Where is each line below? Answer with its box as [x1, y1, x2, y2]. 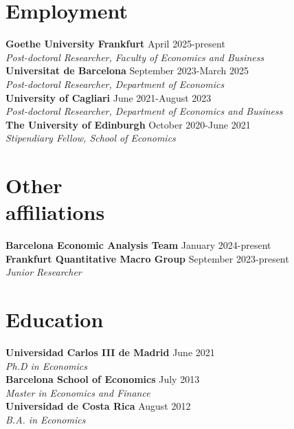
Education [5, 305, 104, 333]
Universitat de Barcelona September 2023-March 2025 [5, 63, 249, 78]
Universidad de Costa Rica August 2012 [5, 399, 191, 413]
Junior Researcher [5, 265, 82, 279]
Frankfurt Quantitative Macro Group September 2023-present [5, 251, 289, 265]
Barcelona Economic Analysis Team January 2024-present [5, 238, 271, 252]
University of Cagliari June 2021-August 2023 [5, 90, 212, 104]
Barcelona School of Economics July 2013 [5, 372, 200, 386]
